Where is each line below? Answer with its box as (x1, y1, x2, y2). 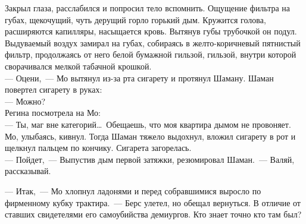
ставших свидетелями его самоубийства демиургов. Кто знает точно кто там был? (5, 208, 302, 220)
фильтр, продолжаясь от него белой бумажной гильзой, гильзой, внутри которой (5, 48, 296, 61)
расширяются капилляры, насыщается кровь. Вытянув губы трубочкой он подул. (5, 25, 297, 37)
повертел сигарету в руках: (5, 83, 102, 96)
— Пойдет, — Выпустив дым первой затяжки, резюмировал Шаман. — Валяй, (5, 153, 295, 165)
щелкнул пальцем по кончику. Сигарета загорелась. (5, 141, 192, 154)
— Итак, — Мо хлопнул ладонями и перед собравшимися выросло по (5, 184, 261, 197)
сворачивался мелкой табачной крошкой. (5, 59, 152, 72)
